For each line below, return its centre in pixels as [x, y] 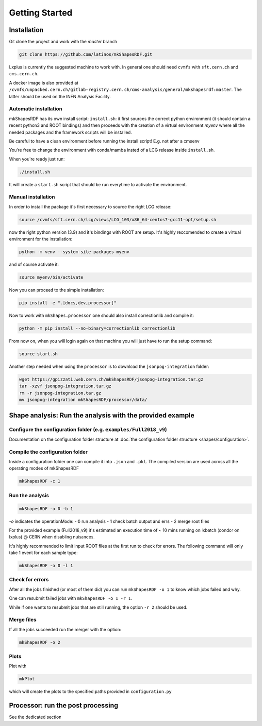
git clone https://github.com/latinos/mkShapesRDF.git [86, 54]
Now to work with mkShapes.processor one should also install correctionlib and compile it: [101, 315]
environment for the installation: [41, 239]
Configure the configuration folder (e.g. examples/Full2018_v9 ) [88, 429]
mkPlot [27, 679]
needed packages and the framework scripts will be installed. [70, 132]
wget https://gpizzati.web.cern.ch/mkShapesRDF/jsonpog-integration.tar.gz [111, 379]
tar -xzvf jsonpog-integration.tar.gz [65, 386]
